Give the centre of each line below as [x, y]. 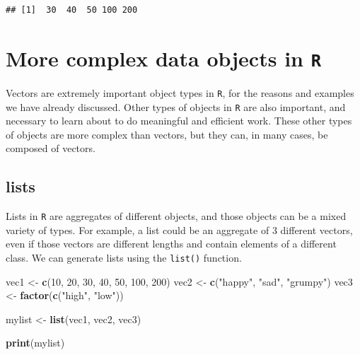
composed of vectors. [51, 148]
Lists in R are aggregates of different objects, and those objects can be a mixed [176, 216]
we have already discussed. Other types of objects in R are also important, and [176, 106]
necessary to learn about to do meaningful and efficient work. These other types [179, 121]
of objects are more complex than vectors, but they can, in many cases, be [167, 134]
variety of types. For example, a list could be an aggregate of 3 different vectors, [179, 229]
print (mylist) [35, 343]
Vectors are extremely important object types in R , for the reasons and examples [180, 92]
